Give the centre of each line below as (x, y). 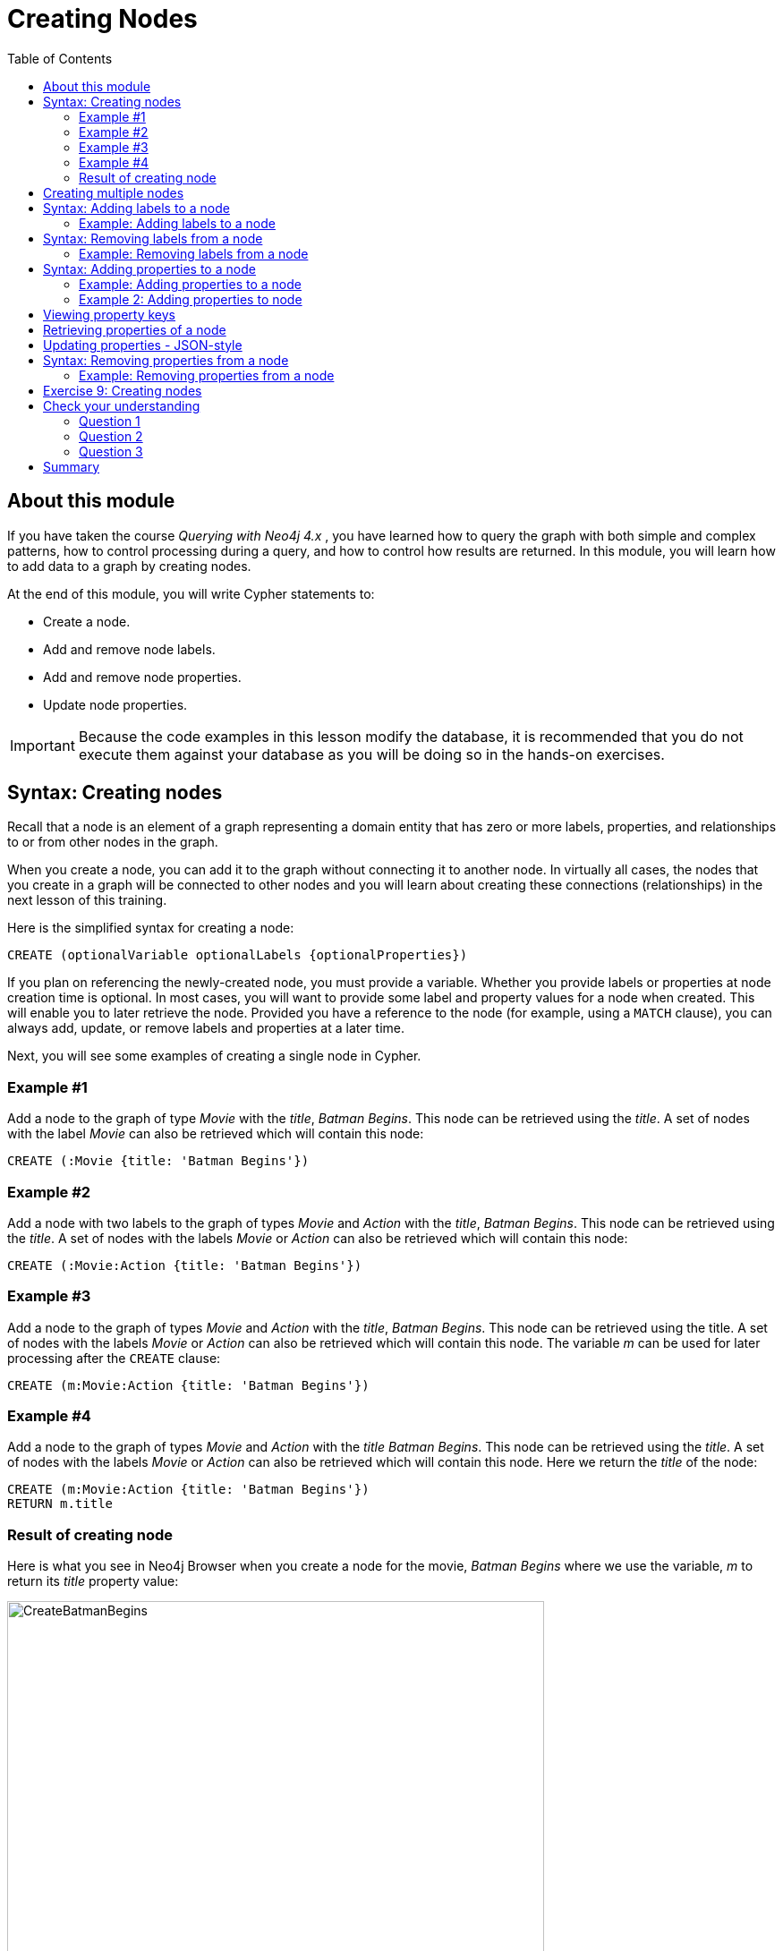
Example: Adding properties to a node (190, 284)
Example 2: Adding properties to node (191, 299)
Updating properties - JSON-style (143, 345)
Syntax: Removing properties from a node (166, 360)
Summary (72, 466)
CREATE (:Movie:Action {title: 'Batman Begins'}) (185, 1265)
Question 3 (111, 451)
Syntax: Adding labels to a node (136, 208)
